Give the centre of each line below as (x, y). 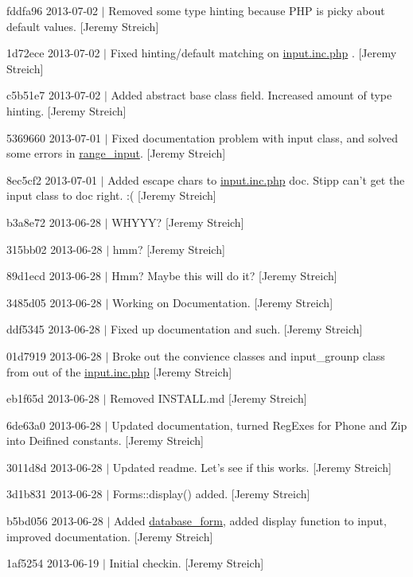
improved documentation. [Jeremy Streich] (110, 536)
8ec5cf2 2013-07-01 (52, 179)
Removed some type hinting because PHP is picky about (247, 10)
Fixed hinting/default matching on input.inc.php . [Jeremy (253, 53)
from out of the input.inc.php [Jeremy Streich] (119, 371)
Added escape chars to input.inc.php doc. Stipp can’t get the (256, 179)
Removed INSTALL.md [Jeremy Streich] (208, 398)
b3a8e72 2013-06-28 (54, 222)
